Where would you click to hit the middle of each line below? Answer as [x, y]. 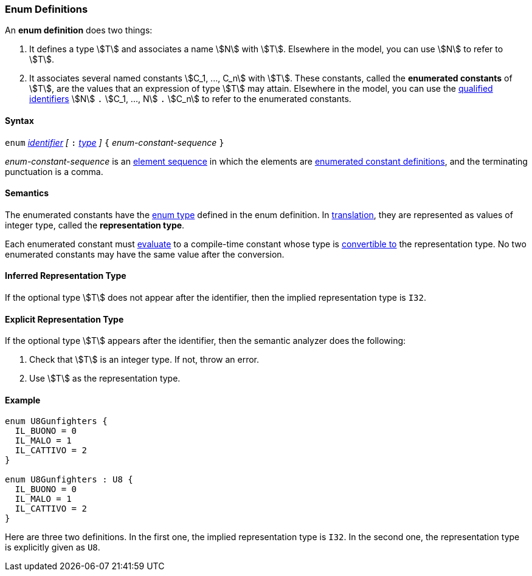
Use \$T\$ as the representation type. [105, 379]
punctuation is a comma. [54, 171]
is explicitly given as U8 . [53, 547]
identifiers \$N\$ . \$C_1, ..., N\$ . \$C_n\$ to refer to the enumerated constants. [190, 99]
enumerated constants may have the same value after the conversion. [145, 254]
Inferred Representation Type [66, 276]
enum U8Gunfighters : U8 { [69, 480]
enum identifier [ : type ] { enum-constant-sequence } [115, 142]
